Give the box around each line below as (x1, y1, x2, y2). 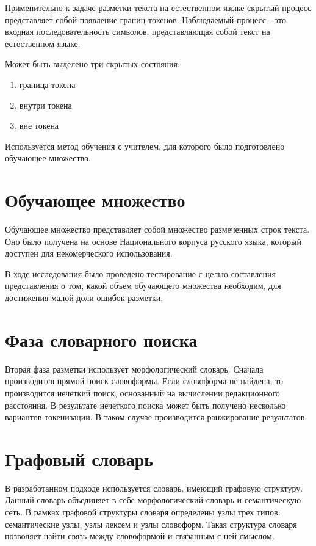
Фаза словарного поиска (5, 327, 198, 352)
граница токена (19, 78, 76, 90)
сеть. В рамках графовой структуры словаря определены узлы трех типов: (5, 506, 281, 519)
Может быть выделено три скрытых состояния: (5, 57, 180, 70)
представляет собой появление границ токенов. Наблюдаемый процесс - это (5, 13, 286, 26)
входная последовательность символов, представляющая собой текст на (5, 25, 270, 38)
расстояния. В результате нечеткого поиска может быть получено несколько (5, 398, 286, 411)
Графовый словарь (5, 446, 154, 471)
